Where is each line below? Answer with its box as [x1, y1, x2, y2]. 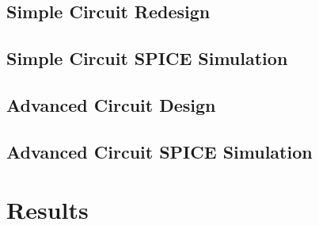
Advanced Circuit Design [6, 92, 216, 117]
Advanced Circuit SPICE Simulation [6, 139, 313, 163]
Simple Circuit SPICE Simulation [6, 46, 288, 71]
